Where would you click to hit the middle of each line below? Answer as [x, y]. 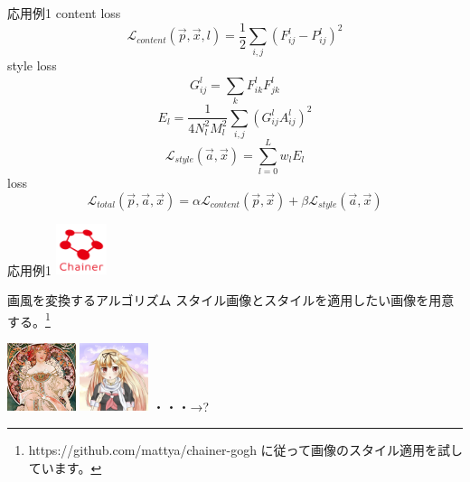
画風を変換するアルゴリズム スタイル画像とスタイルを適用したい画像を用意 [231, 299]
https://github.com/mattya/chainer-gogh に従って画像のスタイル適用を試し [245, 449]
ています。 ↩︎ [65, 467]
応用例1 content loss [64, 13]
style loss [32, 65]
